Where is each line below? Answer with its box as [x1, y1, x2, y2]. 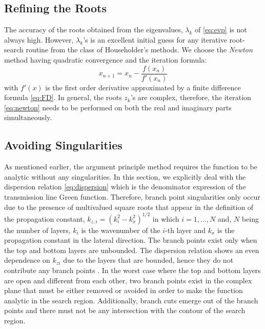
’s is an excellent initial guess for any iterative [83, 34, 227, 45]
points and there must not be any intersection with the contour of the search [4, 305, 246, 316]
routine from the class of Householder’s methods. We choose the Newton [26, 44, 253, 55]
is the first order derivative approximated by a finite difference [45, 82, 241, 92]
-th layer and [165, 224, 206, 235]
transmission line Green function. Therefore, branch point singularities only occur [4, 191, 260, 202]
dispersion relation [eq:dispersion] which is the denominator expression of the [4, 181, 246, 192]
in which [152, 213, 179, 224]
